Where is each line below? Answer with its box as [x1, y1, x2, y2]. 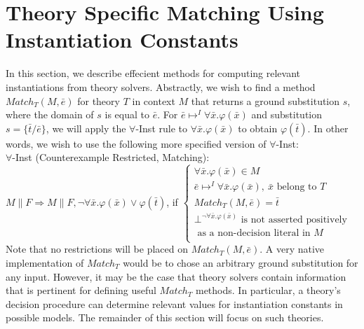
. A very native [259, 241, 325, 256]
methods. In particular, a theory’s [195, 283, 341, 297]
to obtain [238, 120, 278, 135]
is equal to [105, 107, 150, 122]
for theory [77, 93, 120, 108]
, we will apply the [46, 120, 126, 135]
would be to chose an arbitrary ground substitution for [123, 255, 358, 269]
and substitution [251, 107, 323, 122]
